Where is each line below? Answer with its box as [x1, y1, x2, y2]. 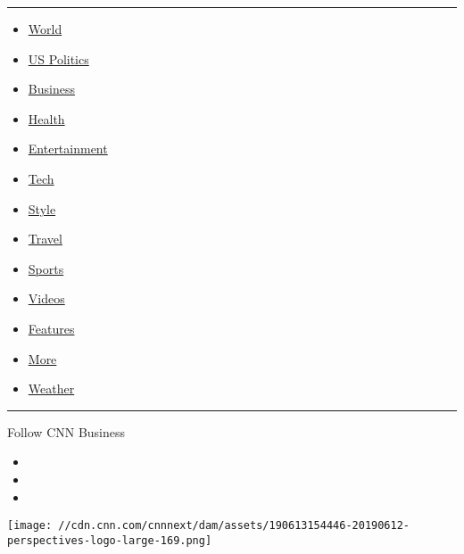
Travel [28, 229, 62, 248]
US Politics [28, 49, 89, 68]
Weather [28, 379, 75, 398]
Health [28, 109, 65, 128]
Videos [28, 289, 65, 308]
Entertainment [28, 139, 108, 158]
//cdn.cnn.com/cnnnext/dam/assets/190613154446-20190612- [58, 519, 410, 533]
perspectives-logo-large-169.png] [7, 533, 212, 547]
